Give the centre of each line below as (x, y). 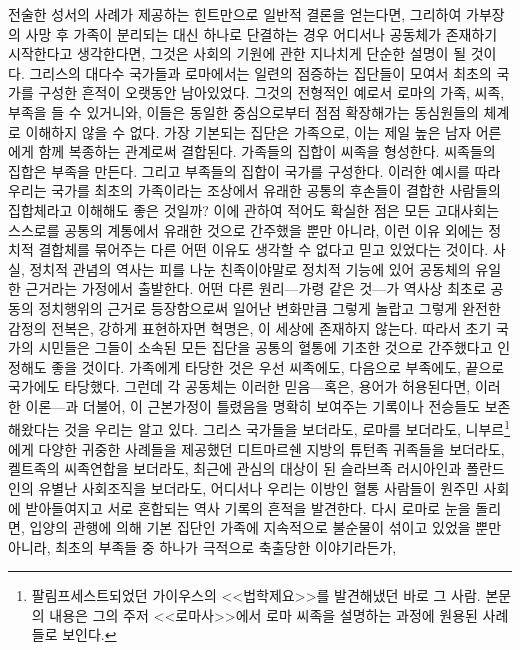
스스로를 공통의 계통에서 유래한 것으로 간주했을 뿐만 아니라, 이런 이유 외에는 (246, 229)
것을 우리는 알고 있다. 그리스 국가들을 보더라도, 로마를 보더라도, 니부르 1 (287, 428)
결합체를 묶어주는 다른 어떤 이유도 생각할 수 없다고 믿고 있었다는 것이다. (263, 249)
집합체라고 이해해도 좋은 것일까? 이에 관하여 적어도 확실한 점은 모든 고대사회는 (254, 209)
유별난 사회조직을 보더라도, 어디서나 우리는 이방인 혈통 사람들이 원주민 (258, 487)
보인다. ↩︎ (89, 634)
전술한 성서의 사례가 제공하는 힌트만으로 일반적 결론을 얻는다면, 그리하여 (235, 14)
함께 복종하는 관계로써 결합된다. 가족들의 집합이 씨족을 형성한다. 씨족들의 (267, 151)
